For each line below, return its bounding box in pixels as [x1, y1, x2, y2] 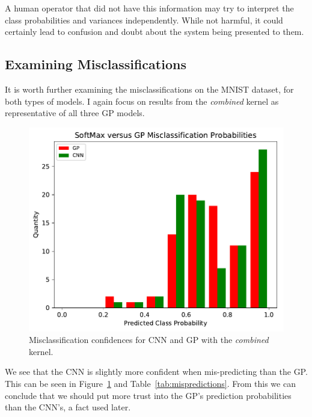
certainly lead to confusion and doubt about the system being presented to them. [5, 25, 304, 38]
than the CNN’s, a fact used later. [5, 401, 131, 413]
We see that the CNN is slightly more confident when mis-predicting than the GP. [5, 365, 308, 378]
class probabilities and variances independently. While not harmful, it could [5, 13, 283, 26]
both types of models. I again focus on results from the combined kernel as [5, 94, 279, 107]
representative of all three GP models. [5, 107, 145, 119]
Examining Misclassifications [5, 55, 186, 73]
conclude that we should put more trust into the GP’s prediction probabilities [5, 389, 292, 401]
